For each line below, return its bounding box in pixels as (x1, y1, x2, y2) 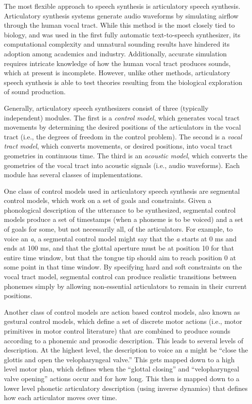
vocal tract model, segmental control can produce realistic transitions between (4, 271, 237, 282)
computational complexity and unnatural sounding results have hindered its (4, 39, 230, 49)
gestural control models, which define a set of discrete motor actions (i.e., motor (4, 316, 242, 326)
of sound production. (4, 86, 66, 97)
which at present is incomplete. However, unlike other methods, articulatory (4, 67, 231, 78)
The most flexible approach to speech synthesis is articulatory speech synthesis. (4, 1, 240, 11)
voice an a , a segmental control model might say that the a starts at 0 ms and (4, 233, 237, 243)
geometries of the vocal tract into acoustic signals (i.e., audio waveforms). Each (4, 160, 240, 170)
